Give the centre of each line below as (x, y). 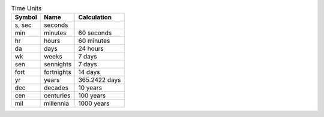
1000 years (94, 103)
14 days (89, 72)
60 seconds (95, 33)
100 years (92, 96)
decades (56, 88)
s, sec (23, 25)
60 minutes (94, 41)
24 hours (91, 49)
